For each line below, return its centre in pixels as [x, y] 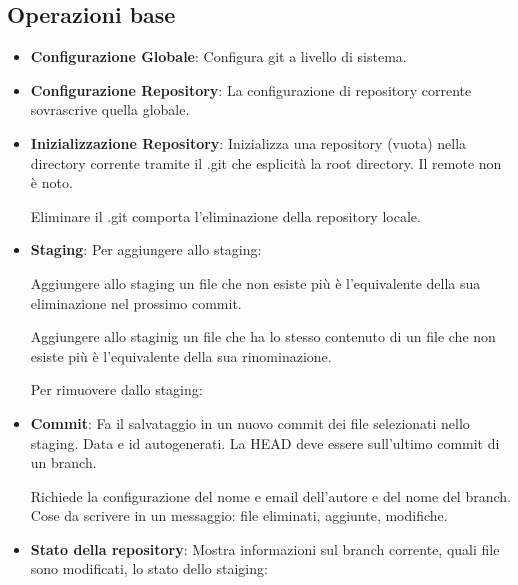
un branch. [63, 462]
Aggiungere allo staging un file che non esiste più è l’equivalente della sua [255, 282]
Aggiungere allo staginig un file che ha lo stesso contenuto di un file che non [263, 336]
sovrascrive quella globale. [110, 109]
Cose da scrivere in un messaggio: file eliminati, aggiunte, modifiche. [239, 515]
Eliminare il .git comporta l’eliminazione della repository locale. [225, 215]
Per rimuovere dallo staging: [116, 389]
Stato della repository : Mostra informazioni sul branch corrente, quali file [265, 548]
